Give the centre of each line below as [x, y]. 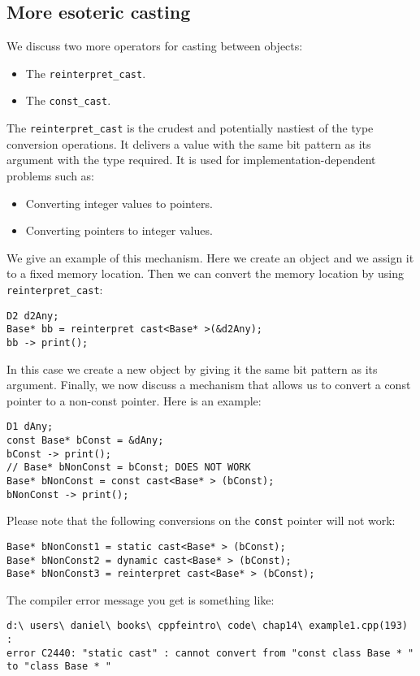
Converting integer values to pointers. [119, 203]
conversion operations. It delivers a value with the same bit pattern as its [189, 143]
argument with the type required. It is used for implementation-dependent [191, 160]
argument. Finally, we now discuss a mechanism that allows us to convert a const [209, 385]
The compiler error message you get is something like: [141, 599]
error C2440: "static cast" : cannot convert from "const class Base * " [210, 653]
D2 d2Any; [33, 316]
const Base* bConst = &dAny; [85, 440]
